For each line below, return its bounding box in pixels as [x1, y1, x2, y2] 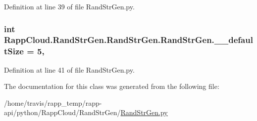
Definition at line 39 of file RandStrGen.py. [4, 1, 135, 11]
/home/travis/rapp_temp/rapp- [4, 97, 102, 108]
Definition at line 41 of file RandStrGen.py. [4, 64, 135, 75]
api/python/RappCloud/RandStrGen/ [4, 107, 121, 118]
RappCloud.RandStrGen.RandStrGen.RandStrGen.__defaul [4, 34, 253, 46]
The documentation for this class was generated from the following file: [4, 81, 219, 91]
